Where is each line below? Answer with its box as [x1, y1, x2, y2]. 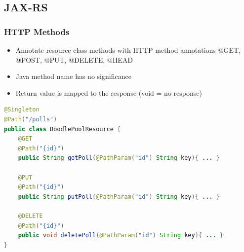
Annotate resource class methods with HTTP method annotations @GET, [15, 45, 241, 55]
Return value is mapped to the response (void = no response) [15, 87, 202, 98]
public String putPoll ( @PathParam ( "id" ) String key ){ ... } [18, 193, 220, 200]
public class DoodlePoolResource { [4, 125, 121, 133]
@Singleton [4, 106, 40, 113]
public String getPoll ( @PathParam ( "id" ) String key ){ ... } [18, 154, 220, 162]
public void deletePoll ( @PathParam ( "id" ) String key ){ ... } [18, 232, 224, 239]
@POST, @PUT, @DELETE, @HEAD [15, 54, 133, 65]
